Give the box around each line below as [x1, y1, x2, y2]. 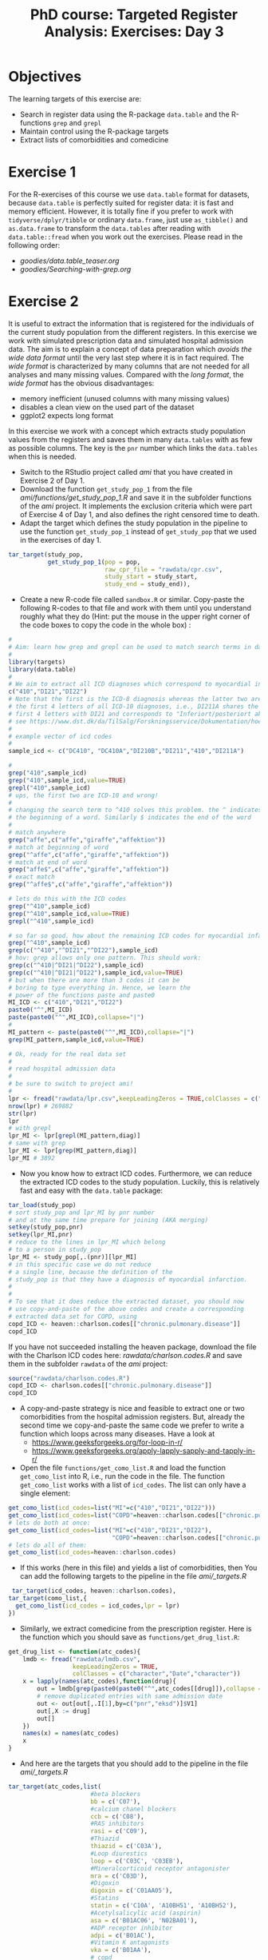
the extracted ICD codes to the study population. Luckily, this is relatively [19, 1177, 260, 1186]
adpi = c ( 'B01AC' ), [90, 1931, 156, 1939]
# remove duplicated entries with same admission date [37, 1692, 223, 1700]
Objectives [8, 68, 82, 86]
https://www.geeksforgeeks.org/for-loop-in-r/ [31, 1437, 183, 1448]
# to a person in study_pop [8, 1245, 102, 1254]
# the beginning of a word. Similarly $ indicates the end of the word [8, 814, 251, 822]
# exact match [8, 873, 56, 881]
